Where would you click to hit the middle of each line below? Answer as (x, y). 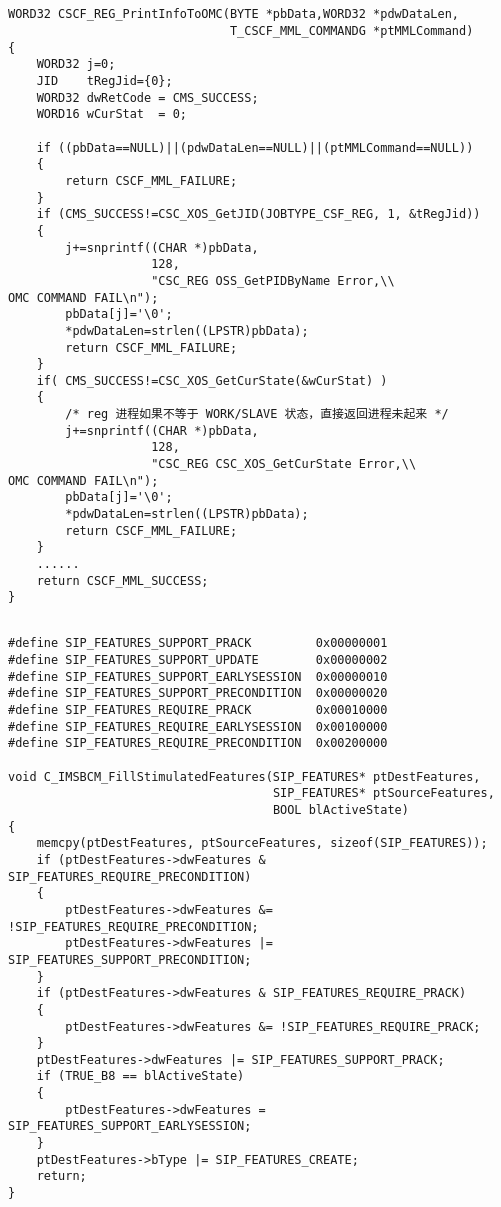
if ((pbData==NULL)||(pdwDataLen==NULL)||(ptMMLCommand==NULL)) (255, 147)
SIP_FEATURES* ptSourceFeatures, (383, 793)
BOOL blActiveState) (340, 809)
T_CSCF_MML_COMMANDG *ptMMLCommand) (351, 31)
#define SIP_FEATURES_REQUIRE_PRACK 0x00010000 (198, 710)
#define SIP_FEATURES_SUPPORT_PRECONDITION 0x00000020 (198, 693)
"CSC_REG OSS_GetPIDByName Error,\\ (273, 280)
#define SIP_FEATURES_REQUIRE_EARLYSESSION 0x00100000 (198, 726)
